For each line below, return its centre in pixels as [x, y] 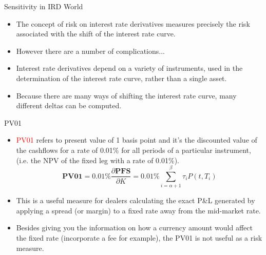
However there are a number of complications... [90, 51]
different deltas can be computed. [69, 105]
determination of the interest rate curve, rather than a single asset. [121, 78]
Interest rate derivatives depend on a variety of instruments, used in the [129, 68]
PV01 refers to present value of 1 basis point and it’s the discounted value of [137, 140]
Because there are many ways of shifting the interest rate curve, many [126, 95]
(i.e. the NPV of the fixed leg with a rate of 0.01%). [98, 160]
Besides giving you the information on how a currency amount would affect [134, 228]
